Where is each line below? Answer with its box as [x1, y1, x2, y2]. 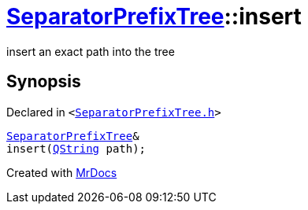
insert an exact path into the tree [6, 44, 175, 58]
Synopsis [6, 72, 81, 92]
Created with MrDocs [6, 165, 117, 179]
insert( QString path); [6, 142, 147, 155]
